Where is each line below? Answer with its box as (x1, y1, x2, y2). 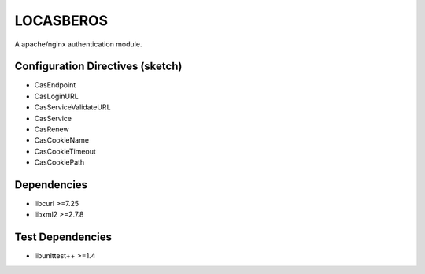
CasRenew (34, 124, 70, 134)
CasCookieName (34, 135, 90, 145)
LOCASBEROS (14, 12, 109, 29)
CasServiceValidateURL (34, 102, 111, 112)
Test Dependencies (14, 231, 112, 244)
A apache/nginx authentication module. (14, 39, 142, 49)
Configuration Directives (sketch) (14, 60, 183, 73)
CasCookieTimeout (34, 146, 96, 156)
